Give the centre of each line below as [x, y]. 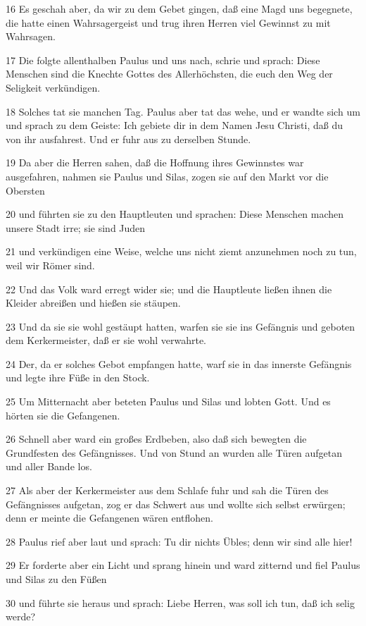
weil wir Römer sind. [50, 265]
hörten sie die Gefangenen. [63, 415]
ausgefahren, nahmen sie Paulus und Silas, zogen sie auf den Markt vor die [167, 176]
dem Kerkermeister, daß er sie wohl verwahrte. [106, 340]
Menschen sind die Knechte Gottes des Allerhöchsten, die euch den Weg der [169, 74]
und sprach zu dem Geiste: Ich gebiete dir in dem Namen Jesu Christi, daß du [175, 125]
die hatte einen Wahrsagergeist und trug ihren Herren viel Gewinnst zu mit [168, 22]
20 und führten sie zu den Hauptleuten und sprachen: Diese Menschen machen [175, 214]
